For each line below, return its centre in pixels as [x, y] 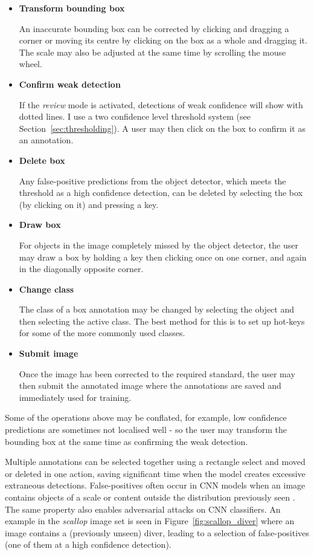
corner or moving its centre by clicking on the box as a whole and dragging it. [163, 40]
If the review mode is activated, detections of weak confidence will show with [161, 104]
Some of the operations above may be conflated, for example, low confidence [146, 417]
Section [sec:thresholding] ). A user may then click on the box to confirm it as [162, 128]
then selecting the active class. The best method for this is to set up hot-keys [162, 321]
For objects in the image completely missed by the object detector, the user [159, 245]
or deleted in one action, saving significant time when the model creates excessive [155, 473]
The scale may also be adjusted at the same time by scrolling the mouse [152, 52]
